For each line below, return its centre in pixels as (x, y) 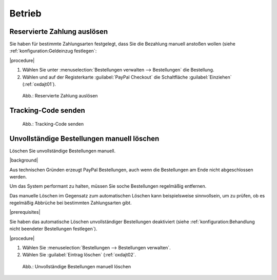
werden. (18, 176)
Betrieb (25, 13)
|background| (24, 160)
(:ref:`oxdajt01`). (39, 84)
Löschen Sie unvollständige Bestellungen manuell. (63, 151)
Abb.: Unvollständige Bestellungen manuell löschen (76, 266)
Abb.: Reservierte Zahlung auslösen (60, 96)
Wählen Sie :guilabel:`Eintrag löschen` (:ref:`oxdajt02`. (79, 255)
